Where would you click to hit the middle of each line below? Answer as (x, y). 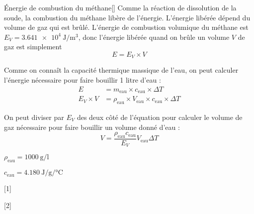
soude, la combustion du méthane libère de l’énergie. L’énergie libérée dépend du (127, 17)
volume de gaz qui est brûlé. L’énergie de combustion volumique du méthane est (126, 27)
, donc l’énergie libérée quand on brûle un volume (154, 37)
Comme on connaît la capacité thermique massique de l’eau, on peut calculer (121, 70)
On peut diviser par (34, 117)
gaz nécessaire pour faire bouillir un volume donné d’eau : (92, 127)
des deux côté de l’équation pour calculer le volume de (160, 117)
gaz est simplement (33, 47)
